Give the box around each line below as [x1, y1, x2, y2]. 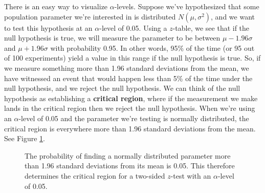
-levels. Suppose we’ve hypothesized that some [114, 1, 259, 11]
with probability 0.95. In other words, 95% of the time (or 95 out [50, 42, 255, 53]
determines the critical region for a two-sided [25, 170, 165, 181]
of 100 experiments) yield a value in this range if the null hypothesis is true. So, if [4, 52, 261, 63]
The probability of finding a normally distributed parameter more [25, 150, 231, 161]
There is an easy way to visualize [4, 1, 108, 11]
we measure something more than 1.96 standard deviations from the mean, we [4, 62, 249, 73]
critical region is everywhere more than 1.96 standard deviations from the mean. [4, 123, 256, 133]
